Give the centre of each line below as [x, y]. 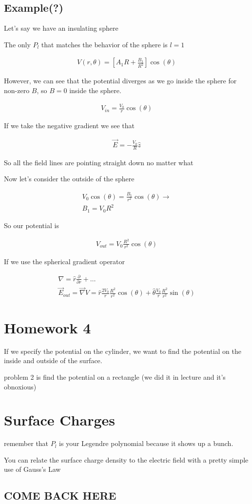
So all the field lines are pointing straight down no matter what [99, 162]
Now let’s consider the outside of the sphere [69, 179]
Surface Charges [59, 420]
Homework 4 [48, 327]
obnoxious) [20, 386]
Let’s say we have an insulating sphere [61, 28]
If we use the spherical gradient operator [65, 261]
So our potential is [31, 225]
